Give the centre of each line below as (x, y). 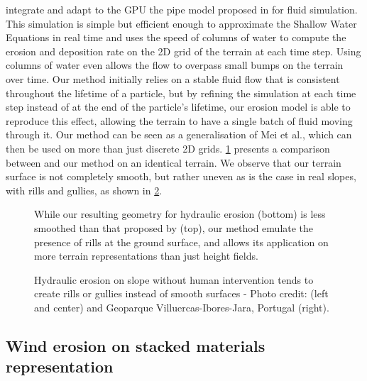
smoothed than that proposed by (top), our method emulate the (174, 227)
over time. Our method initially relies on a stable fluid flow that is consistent (173, 78)
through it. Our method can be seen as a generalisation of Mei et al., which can (179, 134)
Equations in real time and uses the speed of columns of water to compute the (176, 37)
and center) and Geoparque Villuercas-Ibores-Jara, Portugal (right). (182, 307)
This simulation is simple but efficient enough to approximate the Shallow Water (181, 23)
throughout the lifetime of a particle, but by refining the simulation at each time (181, 93)
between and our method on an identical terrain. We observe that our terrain (174, 162)
